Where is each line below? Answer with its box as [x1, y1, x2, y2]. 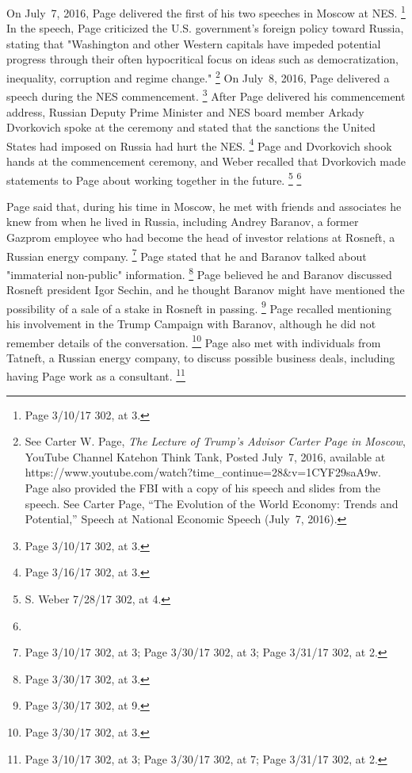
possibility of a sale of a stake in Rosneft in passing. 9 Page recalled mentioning [6, 297, 391, 316]
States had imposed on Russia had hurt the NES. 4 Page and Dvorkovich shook [6, 135, 392, 154]
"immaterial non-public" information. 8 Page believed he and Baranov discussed [6, 263, 392, 282]
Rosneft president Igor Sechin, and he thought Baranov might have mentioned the [6, 281, 405, 298]
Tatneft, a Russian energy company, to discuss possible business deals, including [6, 349, 395, 365]
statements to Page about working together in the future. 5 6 [6, 169, 302, 188]
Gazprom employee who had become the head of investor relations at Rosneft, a [6, 229, 395, 245]
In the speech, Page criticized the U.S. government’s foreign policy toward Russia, [6, 20, 404, 36]
